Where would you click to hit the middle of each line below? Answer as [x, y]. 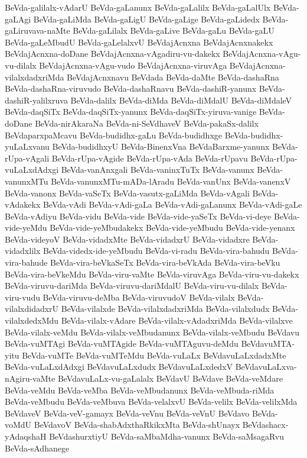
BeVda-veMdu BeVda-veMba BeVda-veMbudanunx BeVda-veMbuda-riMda [140, 390]
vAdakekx [23, 204]
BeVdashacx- [265, 425]
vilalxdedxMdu [32, 320]
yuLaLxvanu [27, 146]
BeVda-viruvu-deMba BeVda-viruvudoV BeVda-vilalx [139, 297]
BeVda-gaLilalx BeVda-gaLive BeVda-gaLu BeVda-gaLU [174, 30]
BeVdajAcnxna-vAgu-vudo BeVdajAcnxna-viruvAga [133, 65]
